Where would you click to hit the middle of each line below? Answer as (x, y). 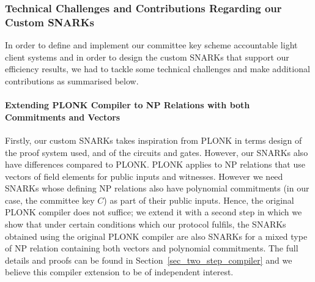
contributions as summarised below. (72, 80)
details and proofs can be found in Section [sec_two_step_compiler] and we (149, 260)
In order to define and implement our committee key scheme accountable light (151, 45)
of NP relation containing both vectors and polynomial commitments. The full (152, 248)
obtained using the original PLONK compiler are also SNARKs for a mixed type (156, 236)
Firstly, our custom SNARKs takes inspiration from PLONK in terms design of (154, 140)
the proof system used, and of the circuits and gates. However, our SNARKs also (157, 152)
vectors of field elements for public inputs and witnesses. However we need (144, 176)
